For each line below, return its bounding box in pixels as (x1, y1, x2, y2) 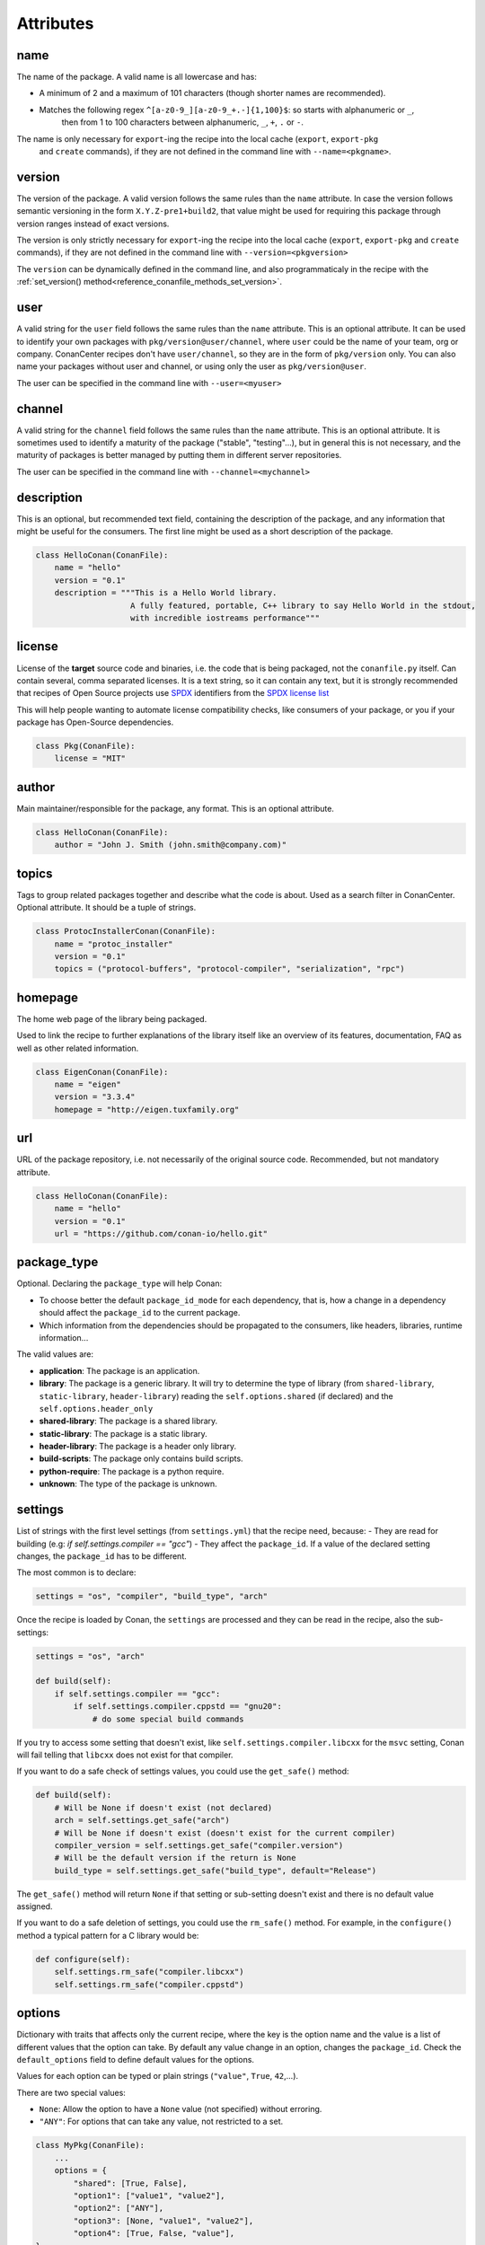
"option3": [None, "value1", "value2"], (73, 2215, 254, 2226)
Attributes (16, 13, 94, 33)
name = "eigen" (54, 1079, 121, 1090)
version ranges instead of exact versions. (16, 218, 170, 229)
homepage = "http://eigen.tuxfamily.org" (54, 1105, 240, 1114)
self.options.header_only (39, 1404, 154, 1413)
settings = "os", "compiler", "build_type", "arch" (35, 1591, 269, 1602)
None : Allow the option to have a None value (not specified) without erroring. (39, 2104, 322, 2115)
